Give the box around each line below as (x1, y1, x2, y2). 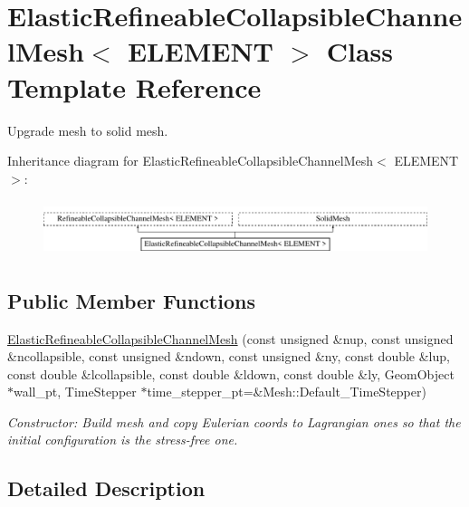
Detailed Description (7, 474, 206, 502)
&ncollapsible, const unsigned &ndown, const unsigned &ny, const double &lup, (7, 347, 450, 366)
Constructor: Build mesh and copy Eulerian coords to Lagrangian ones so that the (7, 412, 461, 431)
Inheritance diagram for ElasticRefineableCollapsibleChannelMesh (7, 151, 374, 170)
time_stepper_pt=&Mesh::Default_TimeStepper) (147, 382, 426, 401)
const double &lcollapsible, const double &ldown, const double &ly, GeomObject (7, 364, 455, 383)
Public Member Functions (7, 286, 255, 314)
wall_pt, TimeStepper (14, 382, 137, 401)
